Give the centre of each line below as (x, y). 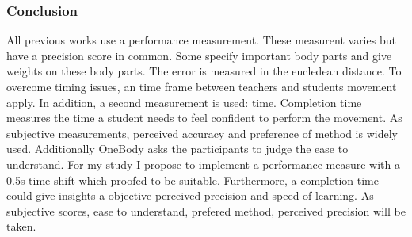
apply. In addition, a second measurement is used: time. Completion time (184, 102)
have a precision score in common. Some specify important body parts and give (199, 55)
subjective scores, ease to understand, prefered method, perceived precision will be (206, 210)
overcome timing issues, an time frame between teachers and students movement (202, 86)
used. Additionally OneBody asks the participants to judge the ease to (177, 149)
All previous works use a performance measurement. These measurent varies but (201, 40)
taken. (21, 226)
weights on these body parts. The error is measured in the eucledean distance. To (204, 71)
